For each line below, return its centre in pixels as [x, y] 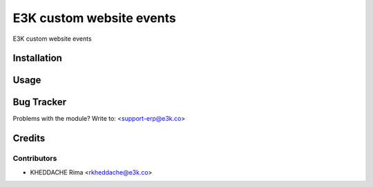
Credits [29, 138]
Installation [37, 58]
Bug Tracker [40, 102]
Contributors [35, 159]
